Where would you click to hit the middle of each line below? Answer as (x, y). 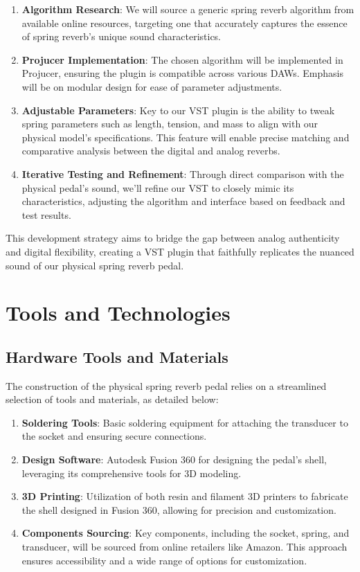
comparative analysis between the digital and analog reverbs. (151, 151)
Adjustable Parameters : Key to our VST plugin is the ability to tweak (178, 110)
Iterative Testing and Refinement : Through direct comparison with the (183, 173)
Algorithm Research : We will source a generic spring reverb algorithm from (188, 9)
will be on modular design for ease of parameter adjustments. (152, 86)
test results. (46, 214)
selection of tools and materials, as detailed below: (112, 399)
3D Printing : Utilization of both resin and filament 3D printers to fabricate (185, 496)
